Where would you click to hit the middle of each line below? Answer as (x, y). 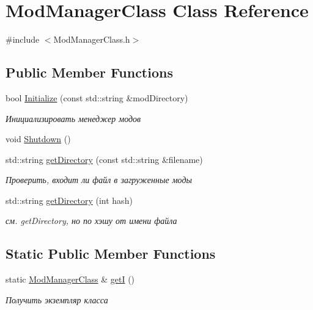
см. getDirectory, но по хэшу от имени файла (91, 221)
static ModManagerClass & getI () (70, 279)
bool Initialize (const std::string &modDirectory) (97, 97)
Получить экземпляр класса (57, 299)
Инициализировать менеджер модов (73, 118)
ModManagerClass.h (92, 39)
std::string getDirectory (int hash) (69, 200)
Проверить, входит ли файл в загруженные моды (99, 180)
